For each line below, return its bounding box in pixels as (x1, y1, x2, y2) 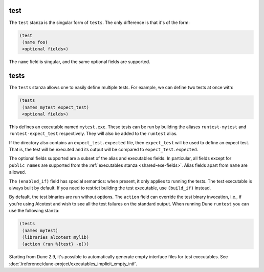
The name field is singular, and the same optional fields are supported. (9, 59, 150, 65)
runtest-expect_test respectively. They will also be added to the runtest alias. (9, 131, 178, 136)
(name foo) (22, 39, 48, 45)
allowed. (9, 169, 26, 175)
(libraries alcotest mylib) (22, 234, 89, 240)
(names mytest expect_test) (22, 104, 89, 110)
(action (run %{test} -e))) (22, 241, 89, 247)
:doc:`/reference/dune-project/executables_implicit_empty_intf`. (9, 261, 138, 267)
